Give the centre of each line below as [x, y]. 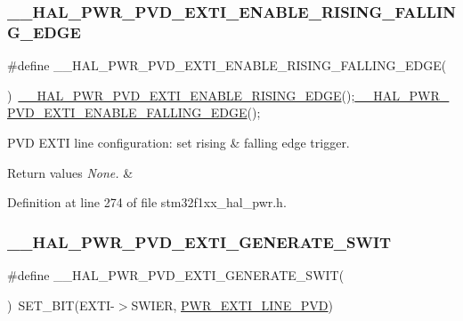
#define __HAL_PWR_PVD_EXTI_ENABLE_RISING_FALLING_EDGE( [227, 65]
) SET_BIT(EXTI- [61, 305]
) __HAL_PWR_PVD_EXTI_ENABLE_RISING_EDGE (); [181, 95]
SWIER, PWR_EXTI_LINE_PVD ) [232, 305]
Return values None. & [70, 172]
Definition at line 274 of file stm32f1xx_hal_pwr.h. [147, 202]
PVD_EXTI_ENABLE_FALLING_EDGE [127, 112]
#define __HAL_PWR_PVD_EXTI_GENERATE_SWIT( [176, 274]
